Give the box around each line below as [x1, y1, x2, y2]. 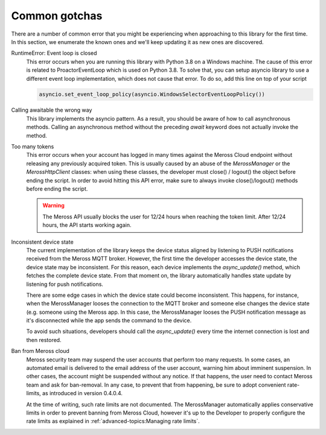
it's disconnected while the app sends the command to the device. [26, 317, 192, 324]
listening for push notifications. [26, 281, 104, 288]
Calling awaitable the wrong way [11, 106, 92, 114]
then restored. [26, 336, 62, 343]
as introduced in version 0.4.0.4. [42, 390, 123, 397]
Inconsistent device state [11, 238, 74, 246]
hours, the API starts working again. [42, 221, 132, 229]
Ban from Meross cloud [11, 348, 69, 355]
